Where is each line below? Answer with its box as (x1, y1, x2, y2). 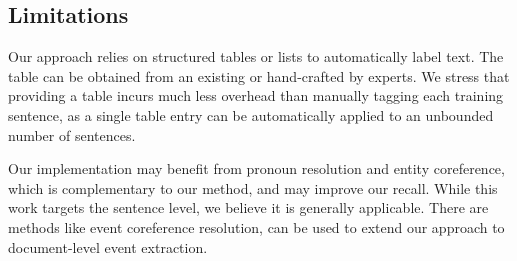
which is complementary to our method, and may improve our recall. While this (8, 177, 498, 198)
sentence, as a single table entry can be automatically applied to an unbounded (8, 104, 494, 125)
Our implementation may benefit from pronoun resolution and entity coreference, (8, 158, 505, 179)
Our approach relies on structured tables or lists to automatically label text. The (8, 46, 504, 67)
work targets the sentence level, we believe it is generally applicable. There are (8, 197, 489, 218)
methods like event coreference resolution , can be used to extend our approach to (8, 216, 505, 237)
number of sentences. (8, 124, 136, 145)
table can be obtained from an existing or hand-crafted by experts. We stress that (8, 65, 510, 86)
